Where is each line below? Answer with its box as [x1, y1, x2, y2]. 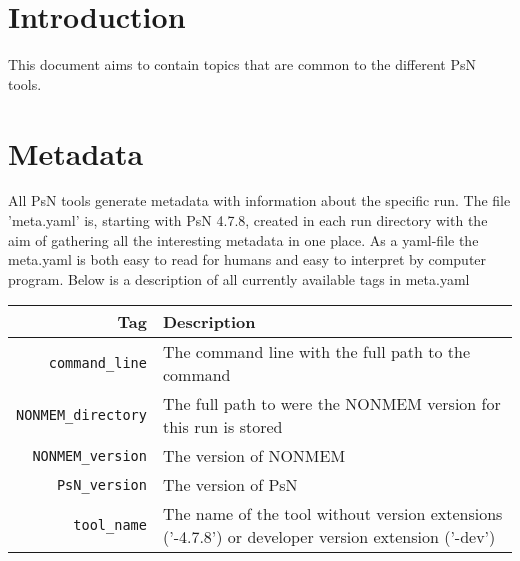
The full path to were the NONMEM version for [162, 392, 501, 416]
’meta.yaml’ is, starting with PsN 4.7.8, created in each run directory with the [8, 210, 488, 231]
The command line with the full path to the [162, 340, 471, 364]
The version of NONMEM [162, 444, 346, 468]
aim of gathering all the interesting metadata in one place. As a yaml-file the [8, 229, 479, 250]
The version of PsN [162, 473, 298, 497]
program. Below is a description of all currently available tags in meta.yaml [8, 268, 470, 289]
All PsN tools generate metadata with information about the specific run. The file [8, 190, 511, 211]
